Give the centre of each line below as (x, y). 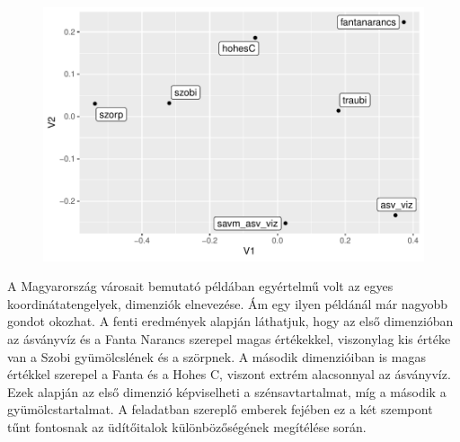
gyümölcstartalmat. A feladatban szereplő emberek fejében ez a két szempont (220, 409)
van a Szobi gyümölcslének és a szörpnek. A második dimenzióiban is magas (217, 356)
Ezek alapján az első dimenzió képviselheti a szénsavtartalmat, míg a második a (227, 391)
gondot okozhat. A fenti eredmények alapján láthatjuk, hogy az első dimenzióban (230, 321)
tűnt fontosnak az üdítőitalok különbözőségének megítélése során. (187, 427)
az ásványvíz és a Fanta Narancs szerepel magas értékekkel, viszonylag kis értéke (229, 339)
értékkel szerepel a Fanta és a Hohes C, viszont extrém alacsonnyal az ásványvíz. (229, 374)
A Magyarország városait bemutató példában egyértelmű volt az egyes (200, 286)
